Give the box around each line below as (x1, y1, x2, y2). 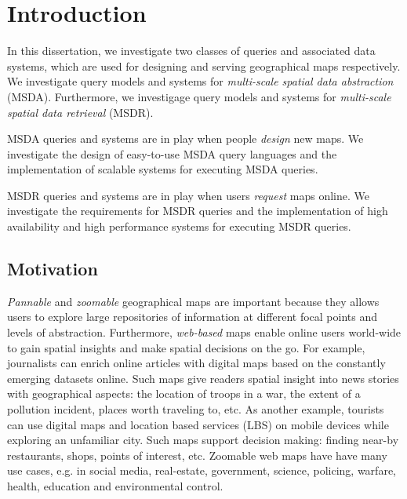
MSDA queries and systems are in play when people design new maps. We (7, 130, 364, 147)
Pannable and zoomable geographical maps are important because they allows (7, 293, 380, 309)
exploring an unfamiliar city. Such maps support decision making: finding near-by (7, 432, 399, 448)
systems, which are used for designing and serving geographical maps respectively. (7, 57, 401, 74)
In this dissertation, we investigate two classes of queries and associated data (7, 42, 376, 59)
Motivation (7, 257, 98, 281)
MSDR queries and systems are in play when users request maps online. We (7, 187, 369, 203)
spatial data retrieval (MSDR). (7, 104, 154, 120)
